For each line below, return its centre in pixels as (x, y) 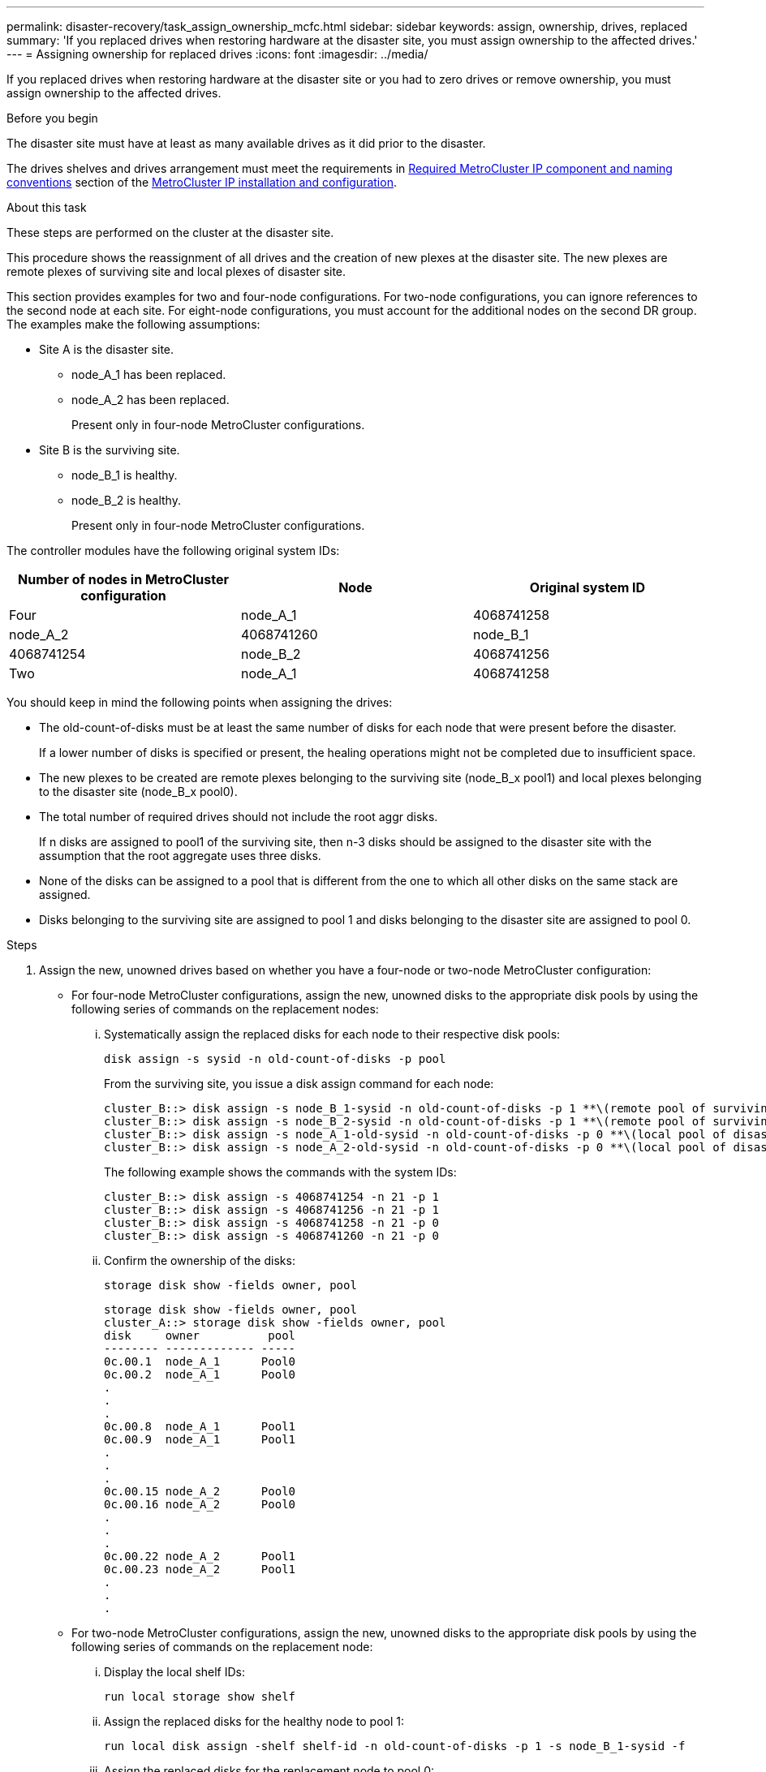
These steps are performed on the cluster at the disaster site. (170, 232)
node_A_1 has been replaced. (149, 374)
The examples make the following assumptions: (133, 324)
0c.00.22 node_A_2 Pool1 (200, 1556)
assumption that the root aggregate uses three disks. (180, 856)
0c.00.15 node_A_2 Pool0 (200, 1491)
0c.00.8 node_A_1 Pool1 (200, 1426)
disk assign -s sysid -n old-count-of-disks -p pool (275, 1059)
